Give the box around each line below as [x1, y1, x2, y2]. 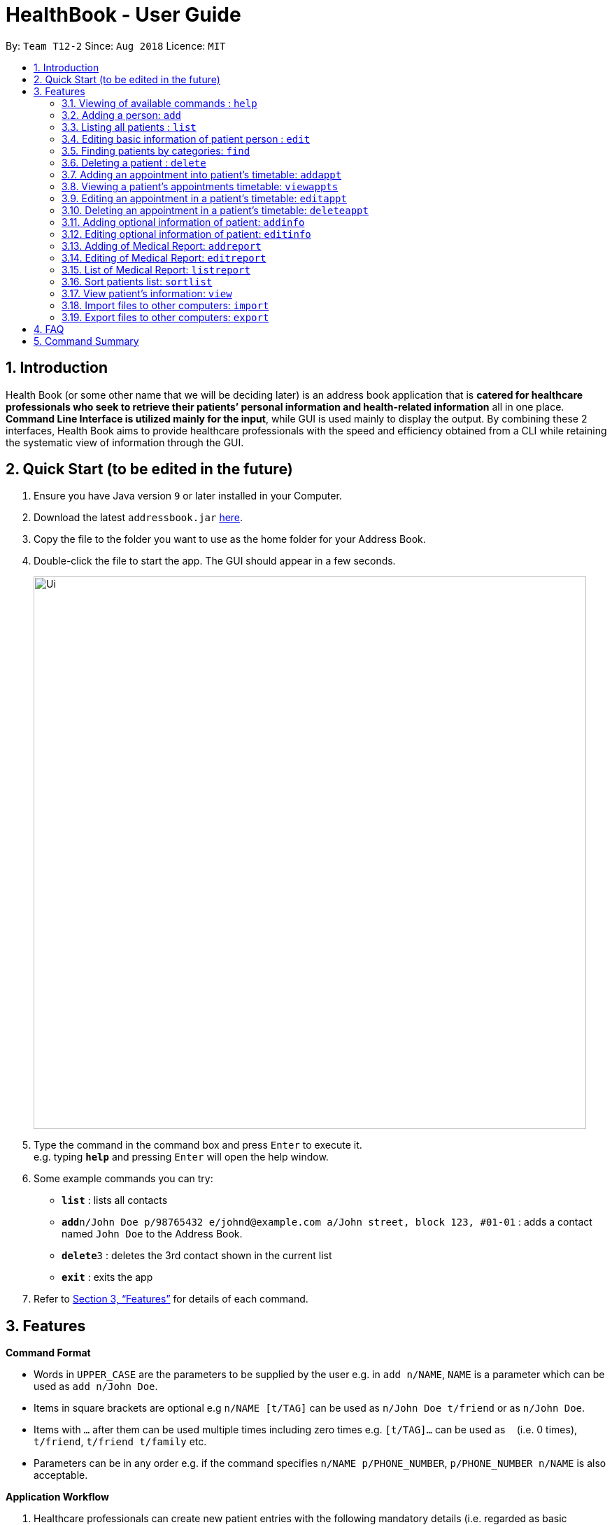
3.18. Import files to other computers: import [62, 299, 269, 311]
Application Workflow [6, 1491, 109, 1503]
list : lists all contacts [62, 1194, 168, 1207]
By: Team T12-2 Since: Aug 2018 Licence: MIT [6, 39, 226, 52]
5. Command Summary [34, 334, 139, 347]
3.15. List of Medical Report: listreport [62, 263, 250, 276]
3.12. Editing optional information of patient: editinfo [62, 227, 311, 240]
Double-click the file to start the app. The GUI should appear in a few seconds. [34, 555, 396, 567]
